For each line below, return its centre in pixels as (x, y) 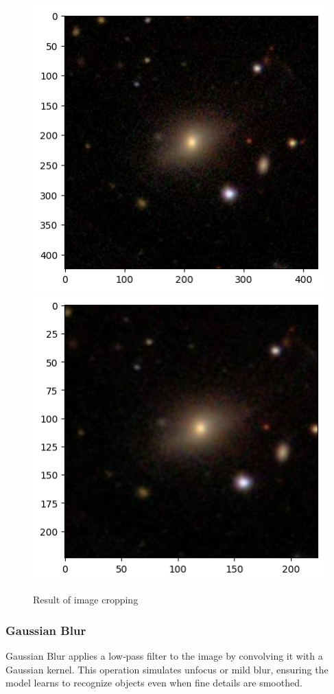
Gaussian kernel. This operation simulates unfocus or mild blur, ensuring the (167, 669)
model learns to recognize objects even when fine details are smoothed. (154, 683)
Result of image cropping (86, 600)
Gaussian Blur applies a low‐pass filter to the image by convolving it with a (164, 656)
